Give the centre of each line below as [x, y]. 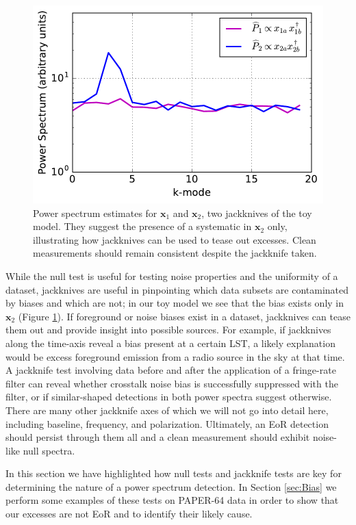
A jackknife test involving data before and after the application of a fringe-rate [171, 370]
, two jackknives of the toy [257, 213]
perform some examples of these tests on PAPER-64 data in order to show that [172, 500]
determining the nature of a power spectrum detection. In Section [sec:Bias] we [171, 486]
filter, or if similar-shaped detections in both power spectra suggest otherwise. [169, 397]
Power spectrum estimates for [95, 213]
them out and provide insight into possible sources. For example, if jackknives [168, 330]
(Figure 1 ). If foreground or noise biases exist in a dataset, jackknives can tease [184, 316]
